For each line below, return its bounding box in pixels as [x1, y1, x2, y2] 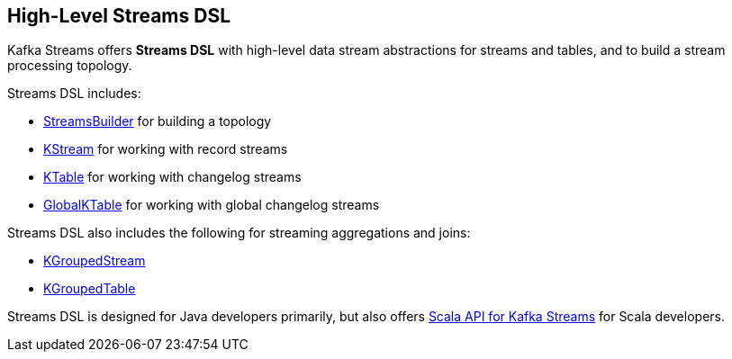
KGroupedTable [43, 281, 136, 297]
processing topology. [7, 58, 132, 74]
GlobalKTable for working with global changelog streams [43, 197, 380, 213]
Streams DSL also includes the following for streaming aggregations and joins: [7, 225, 471, 241]
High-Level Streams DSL [7, 4, 231, 27]
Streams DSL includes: [7, 85, 141, 102]
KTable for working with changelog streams [43, 169, 302, 185]
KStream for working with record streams [43, 141, 288, 157]
